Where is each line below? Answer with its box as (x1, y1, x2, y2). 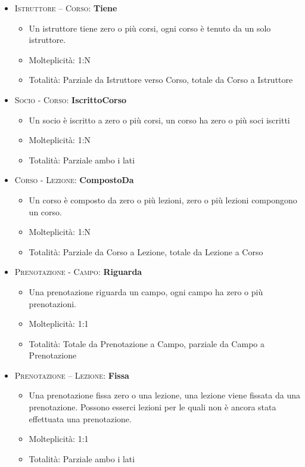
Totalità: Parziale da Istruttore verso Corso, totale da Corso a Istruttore (29, 73, 293, 86)
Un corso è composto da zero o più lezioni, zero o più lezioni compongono (29, 193, 297, 206)
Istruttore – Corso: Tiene (14, 2, 117, 14)
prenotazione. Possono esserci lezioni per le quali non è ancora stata (29, 401, 276, 413)
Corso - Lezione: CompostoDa (14, 174, 134, 186)
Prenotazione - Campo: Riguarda (14, 265, 142, 278)
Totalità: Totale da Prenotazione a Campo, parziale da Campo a (29, 337, 264, 350)
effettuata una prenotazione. (29, 412, 132, 425)
